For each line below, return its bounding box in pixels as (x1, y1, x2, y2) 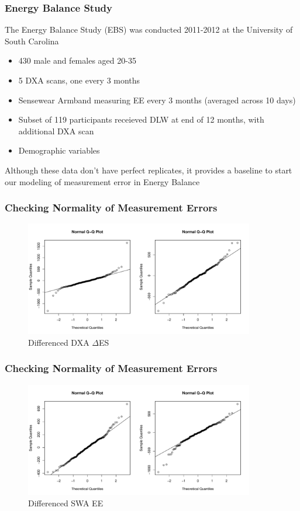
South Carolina (5, 34, 59, 47)
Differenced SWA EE (28, 497, 104, 509)
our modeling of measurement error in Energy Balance (5, 175, 200, 187)
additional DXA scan (18, 124, 94, 137)
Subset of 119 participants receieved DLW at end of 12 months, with (18, 113, 264, 126)
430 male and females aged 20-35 (18, 54, 136, 67)
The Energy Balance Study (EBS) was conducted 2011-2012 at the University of (5, 23, 293, 36)
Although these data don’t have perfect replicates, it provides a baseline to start (5, 164, 292, 176)
